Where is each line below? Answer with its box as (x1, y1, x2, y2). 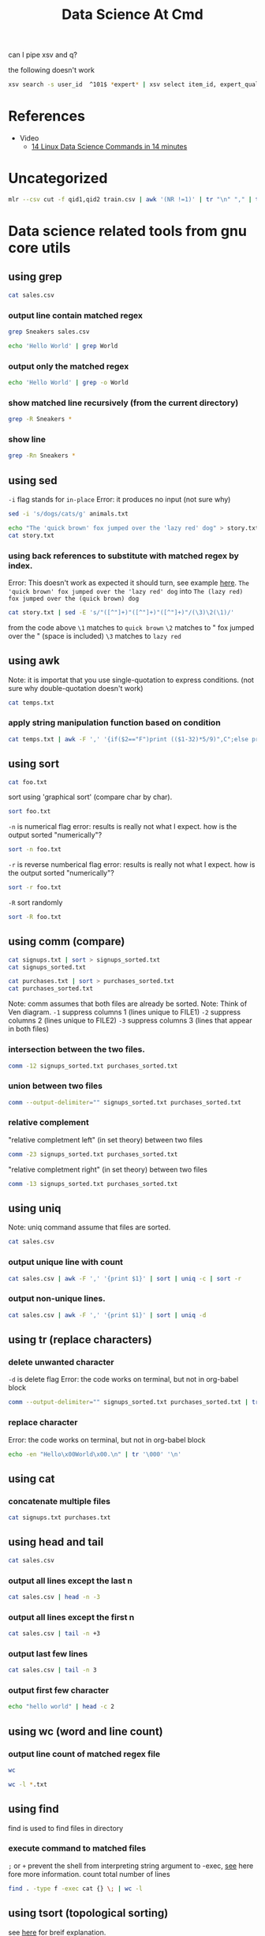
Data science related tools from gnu (8, 223, 247, 240)
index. (8, 560, 33, 571)
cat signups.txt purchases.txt (8, 1514, 111, 1521)
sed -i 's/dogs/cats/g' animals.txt (8, 510, 129, 518)
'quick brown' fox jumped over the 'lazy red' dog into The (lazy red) (8, 586, 244, 595)
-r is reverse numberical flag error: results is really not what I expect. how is (8, 860, 256, 869)
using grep (8, 270, 62, 283)
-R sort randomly (8, 898, 63, 907)
